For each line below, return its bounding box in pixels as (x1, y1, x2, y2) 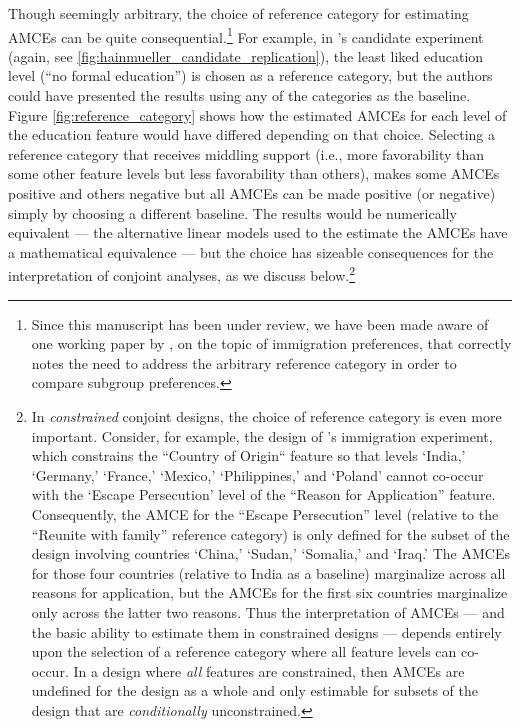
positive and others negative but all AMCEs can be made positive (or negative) (8, 183, 496, 203)
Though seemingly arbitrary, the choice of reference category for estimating (8, 3, 469, 23)
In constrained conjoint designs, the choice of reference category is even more (31, 406, 502, 426)
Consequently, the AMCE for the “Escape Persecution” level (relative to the (31, 503, 499, 524)
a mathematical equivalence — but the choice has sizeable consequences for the (8, 241, 494, 262)
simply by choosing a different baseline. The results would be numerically (8, 202, 457, 223)
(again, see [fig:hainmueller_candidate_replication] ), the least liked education (8, 45, 484, 66)
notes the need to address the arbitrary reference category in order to (31, 352, 457, 373)
